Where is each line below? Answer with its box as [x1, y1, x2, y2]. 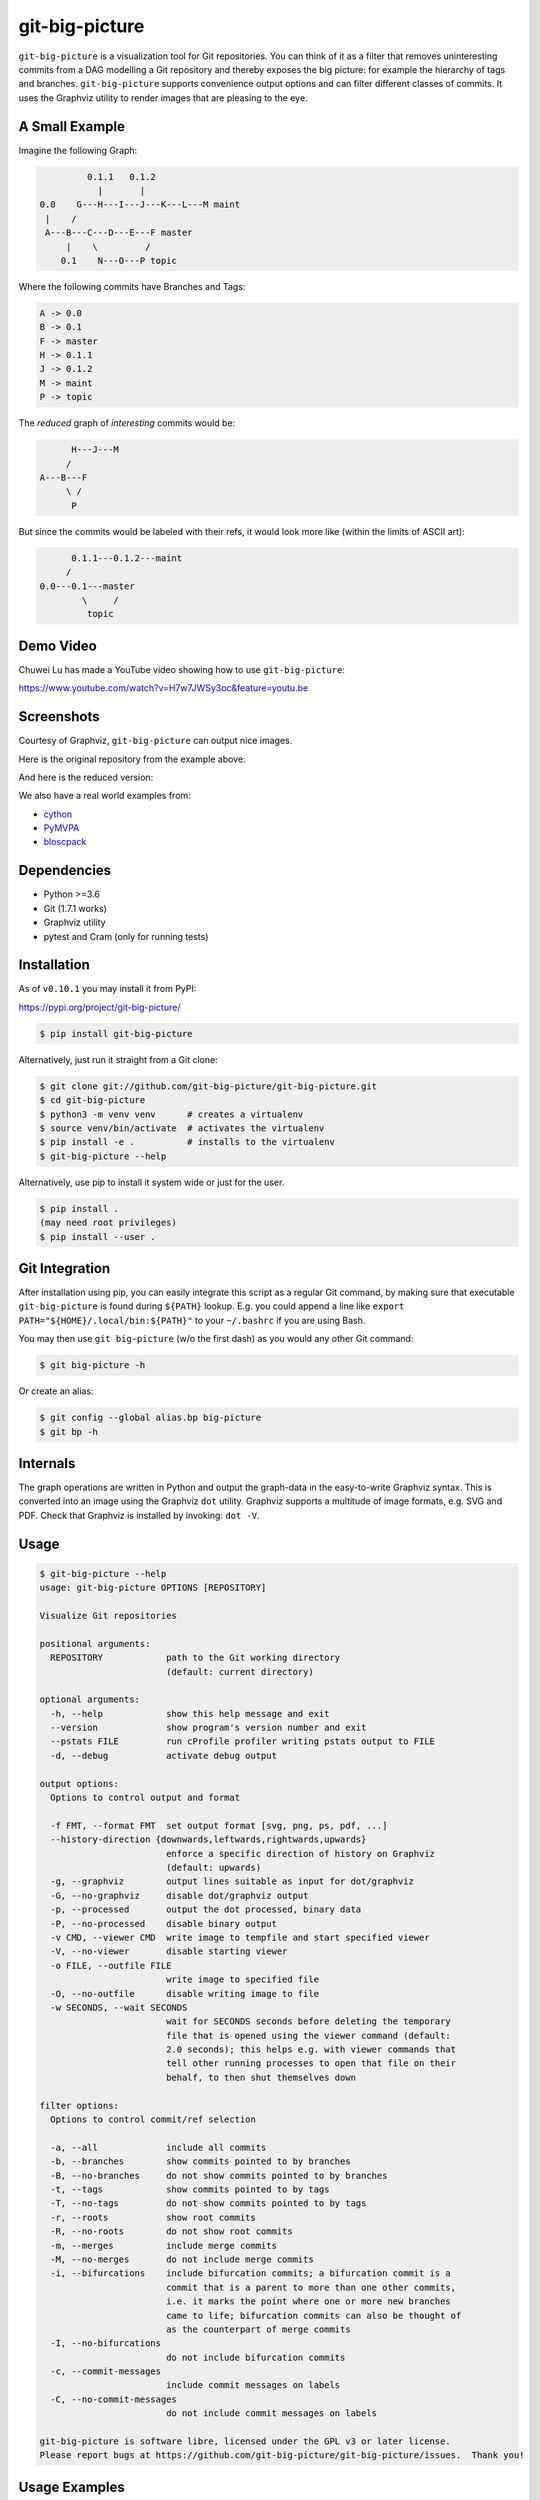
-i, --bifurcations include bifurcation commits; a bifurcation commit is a [50, 2268, 452, 2279]
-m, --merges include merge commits [50, 2240, 277, 2251]
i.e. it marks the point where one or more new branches [165, 2296, 452, 2307]
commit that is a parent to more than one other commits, [165, 2281, 457, 2293]
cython [43, 808, 73, 820]
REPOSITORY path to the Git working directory [50, 1652, 341, 1664]
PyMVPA [43, 822, 80, 834]
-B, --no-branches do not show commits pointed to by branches [50, 2170, 388, 2181]
